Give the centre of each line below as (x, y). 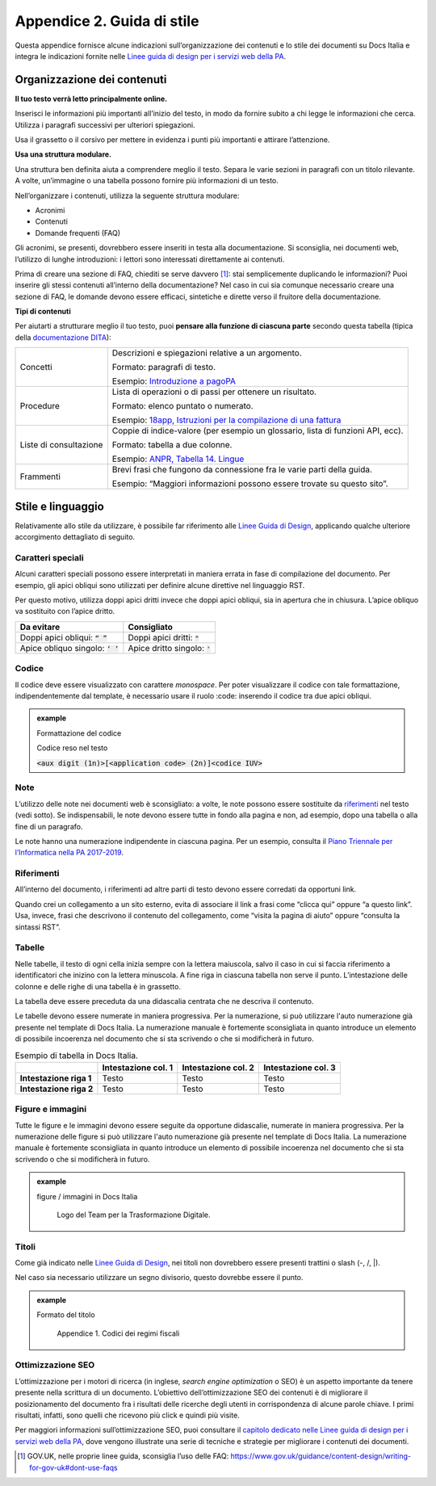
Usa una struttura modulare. (63, 154)
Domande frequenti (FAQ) (78, 233)
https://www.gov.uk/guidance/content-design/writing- (321, 1456)
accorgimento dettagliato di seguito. (75, 537)
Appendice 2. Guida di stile (107, 21)
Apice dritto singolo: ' (170, 648)
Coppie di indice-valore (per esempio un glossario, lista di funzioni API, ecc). (258, 430)
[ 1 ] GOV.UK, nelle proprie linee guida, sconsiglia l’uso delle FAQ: (123, 1456)
